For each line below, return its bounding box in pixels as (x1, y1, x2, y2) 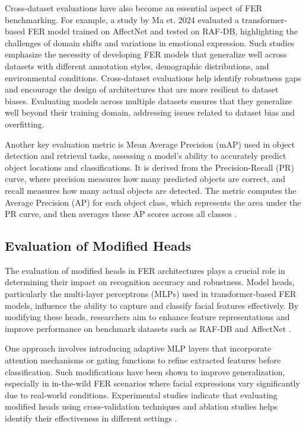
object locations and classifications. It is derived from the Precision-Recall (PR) (5, 161, 294, 173)
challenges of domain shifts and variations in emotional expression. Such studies (5, 36, 295, 49)
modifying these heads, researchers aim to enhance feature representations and (5, 311, 290, 323)
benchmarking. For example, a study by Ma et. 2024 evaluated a (5, 13, 240, 25)
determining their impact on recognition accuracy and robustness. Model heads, (5, 276, 295, 288)
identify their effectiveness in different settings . (5, 412, 177, 424)
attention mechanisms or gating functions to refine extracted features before (5, 354, 281, 366)
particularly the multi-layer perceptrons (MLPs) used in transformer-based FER (5, 288, 297, 300)
